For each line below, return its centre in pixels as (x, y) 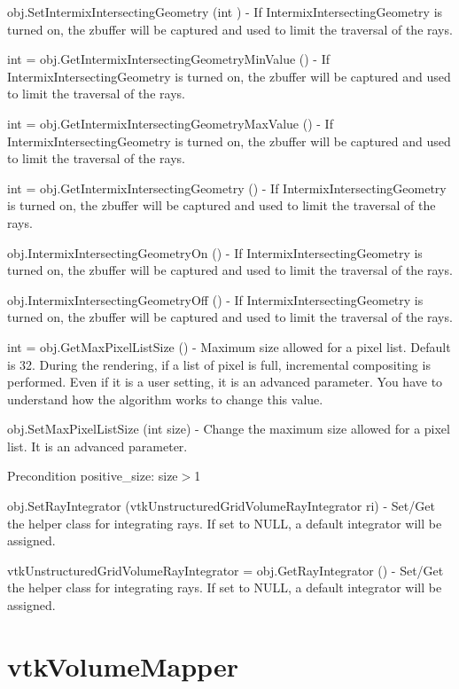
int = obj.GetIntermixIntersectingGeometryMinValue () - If (169, 59)
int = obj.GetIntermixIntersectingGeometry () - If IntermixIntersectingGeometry (227, 188)
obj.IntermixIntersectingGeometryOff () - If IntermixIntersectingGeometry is (215, 299)
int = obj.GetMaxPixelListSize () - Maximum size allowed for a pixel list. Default (229, 346)
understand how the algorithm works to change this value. (165, 399)
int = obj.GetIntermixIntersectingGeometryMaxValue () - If (170, 123)
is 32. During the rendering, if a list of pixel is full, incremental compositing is (219, 364)
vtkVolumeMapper (123, 666)
